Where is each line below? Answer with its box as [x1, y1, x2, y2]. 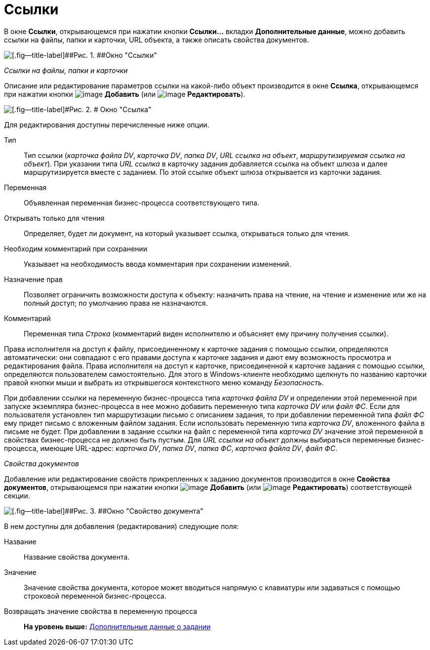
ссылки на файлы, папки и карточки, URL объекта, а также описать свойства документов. [4, 35, 309, 44]
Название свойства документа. [24, 552, 130, 561]
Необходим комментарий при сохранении [4, 244, 148, 253]
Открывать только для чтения [4, 213, 105, 222]
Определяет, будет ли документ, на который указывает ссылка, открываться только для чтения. [24, 229, 350, 238]
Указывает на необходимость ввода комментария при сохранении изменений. [24, 259, 291, 268]
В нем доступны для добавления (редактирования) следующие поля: [4, 522, 239, 530]
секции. [4, 491, 30, 500]
